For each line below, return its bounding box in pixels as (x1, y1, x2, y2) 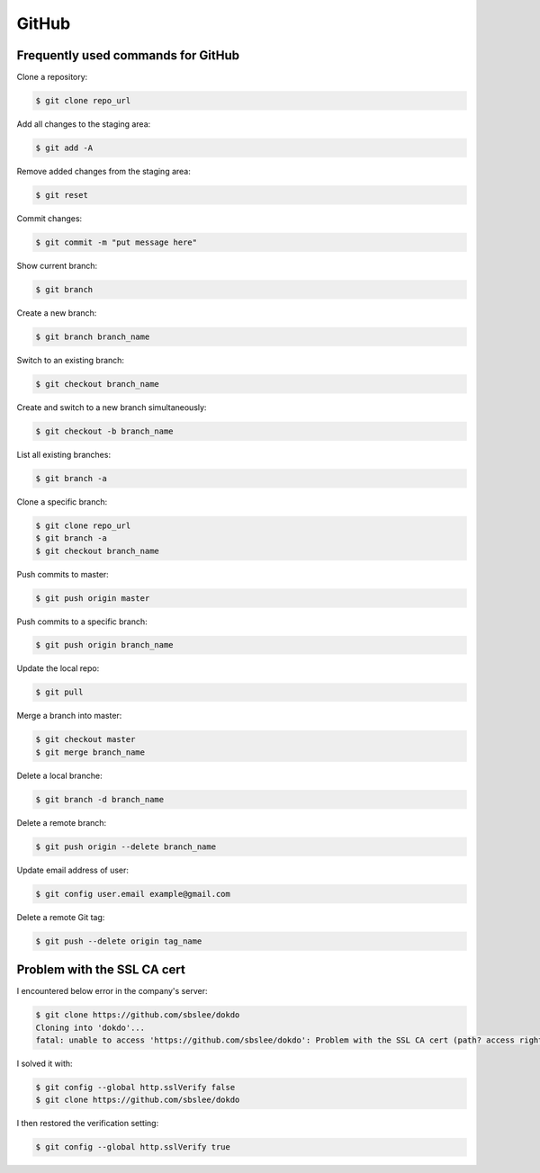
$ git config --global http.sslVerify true (35, 1142, 231, 1152)
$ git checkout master (35, 734, 136, 745)
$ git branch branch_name (35, 331, 150, 342)
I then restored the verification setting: (16, 1118, 159, 1129)
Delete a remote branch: (16, 817, 107, 828)
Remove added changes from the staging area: (16, 166, 191, 176)
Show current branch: (16, 260, 98, 271)
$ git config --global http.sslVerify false (35, 1082, 236, 1092)
